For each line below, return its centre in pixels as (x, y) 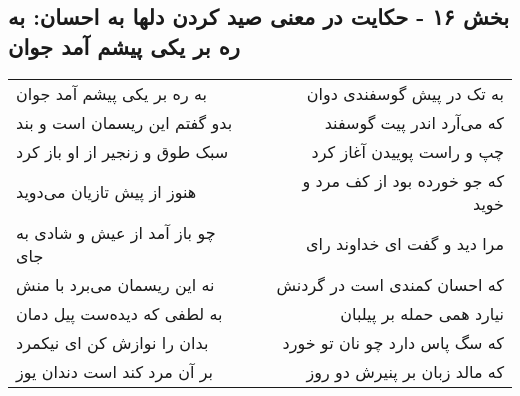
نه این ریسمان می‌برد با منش (115, 284)
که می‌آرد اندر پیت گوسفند (414, 122)
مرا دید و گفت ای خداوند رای (405, 244)
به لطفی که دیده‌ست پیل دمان (119, 313)
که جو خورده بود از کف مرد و (403, 180)
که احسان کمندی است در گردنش (390, 284)
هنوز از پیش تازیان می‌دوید (106, 192)
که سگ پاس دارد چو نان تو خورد (393, 342)
